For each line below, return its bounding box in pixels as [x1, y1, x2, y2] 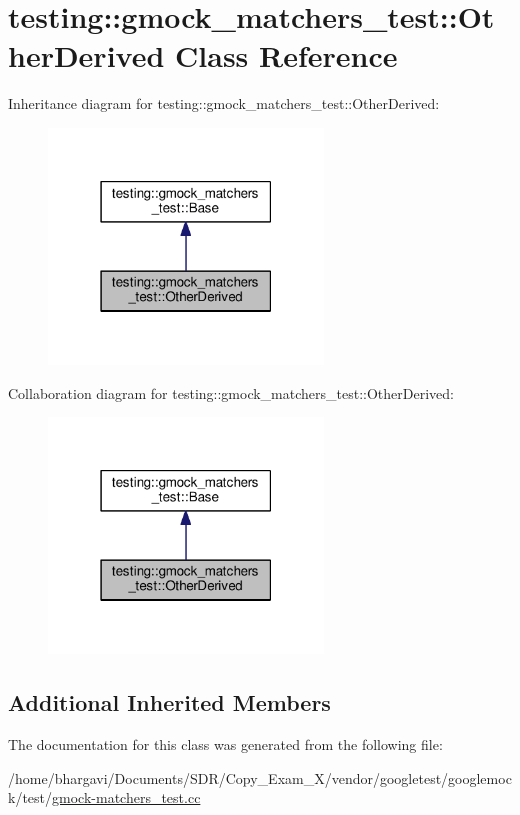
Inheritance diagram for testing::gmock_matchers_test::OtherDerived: [8, 93, 440, 114]
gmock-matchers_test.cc [52, 787, 201, 808]
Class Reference [175, 35, 398, 76]
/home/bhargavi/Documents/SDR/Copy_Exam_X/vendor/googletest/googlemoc [8, 767, 512, 788]
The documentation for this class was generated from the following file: [8, 733, 443, 754]
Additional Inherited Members [8, 687, 331, 718]
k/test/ [8, 787, 53, 808]
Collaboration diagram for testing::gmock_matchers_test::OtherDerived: [8, 382, 454, 403]
